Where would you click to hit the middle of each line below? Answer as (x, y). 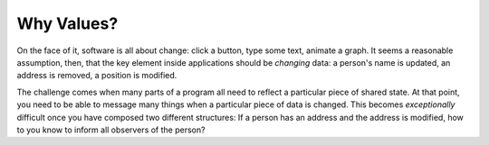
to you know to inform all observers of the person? (111, 130)
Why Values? (67, 23)
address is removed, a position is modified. (97, 76)
